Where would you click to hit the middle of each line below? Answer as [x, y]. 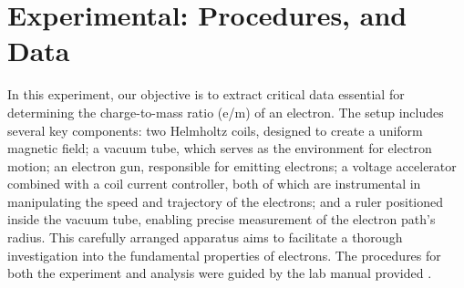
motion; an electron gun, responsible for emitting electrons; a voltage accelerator [232, 165]
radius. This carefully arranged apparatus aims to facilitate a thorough [205, 237]
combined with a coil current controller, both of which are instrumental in [214, 184]
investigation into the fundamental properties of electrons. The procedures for [224, 255]
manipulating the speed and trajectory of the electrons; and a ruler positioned [226, 201]
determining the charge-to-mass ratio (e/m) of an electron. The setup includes [226, 112]
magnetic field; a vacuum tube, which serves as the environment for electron [220, 148]
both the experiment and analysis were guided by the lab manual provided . [220, 273]
